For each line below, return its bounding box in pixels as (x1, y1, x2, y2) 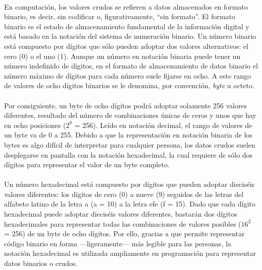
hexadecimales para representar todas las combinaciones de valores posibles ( (4, 218, 241, 229)
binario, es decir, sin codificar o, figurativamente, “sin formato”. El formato (4, 11, 235, 22)
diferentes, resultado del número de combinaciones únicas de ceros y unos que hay (4, 110, 256, 120)
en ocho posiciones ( (4, 119, 66, 130)
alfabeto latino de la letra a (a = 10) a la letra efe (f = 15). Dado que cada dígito (4, 198, 255, 209)
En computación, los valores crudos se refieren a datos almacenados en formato (4, 1, 248, 12)
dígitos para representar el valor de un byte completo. (4, 159, 170, 170)
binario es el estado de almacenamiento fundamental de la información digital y (4, 21, 249, 31)
